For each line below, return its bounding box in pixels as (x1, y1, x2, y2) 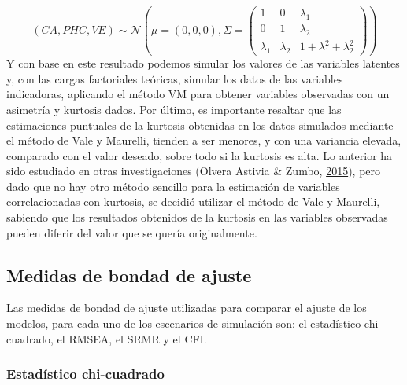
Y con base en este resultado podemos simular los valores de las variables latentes (6, 55, 400, 71)
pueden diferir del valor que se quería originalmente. (6, 224, 257, 240)
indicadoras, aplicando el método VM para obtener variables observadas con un (6, 86, 390, 102)
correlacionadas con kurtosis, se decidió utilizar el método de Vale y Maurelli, (6, 193, 380, 210)
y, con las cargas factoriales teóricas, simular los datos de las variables (6, 70, 343, 86)
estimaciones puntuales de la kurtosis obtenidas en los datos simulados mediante (6, 116, 394, 133)
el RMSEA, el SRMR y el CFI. (57, 330, 207, 346)
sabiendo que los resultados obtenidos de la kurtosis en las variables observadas (6, 209, 388, 225)
